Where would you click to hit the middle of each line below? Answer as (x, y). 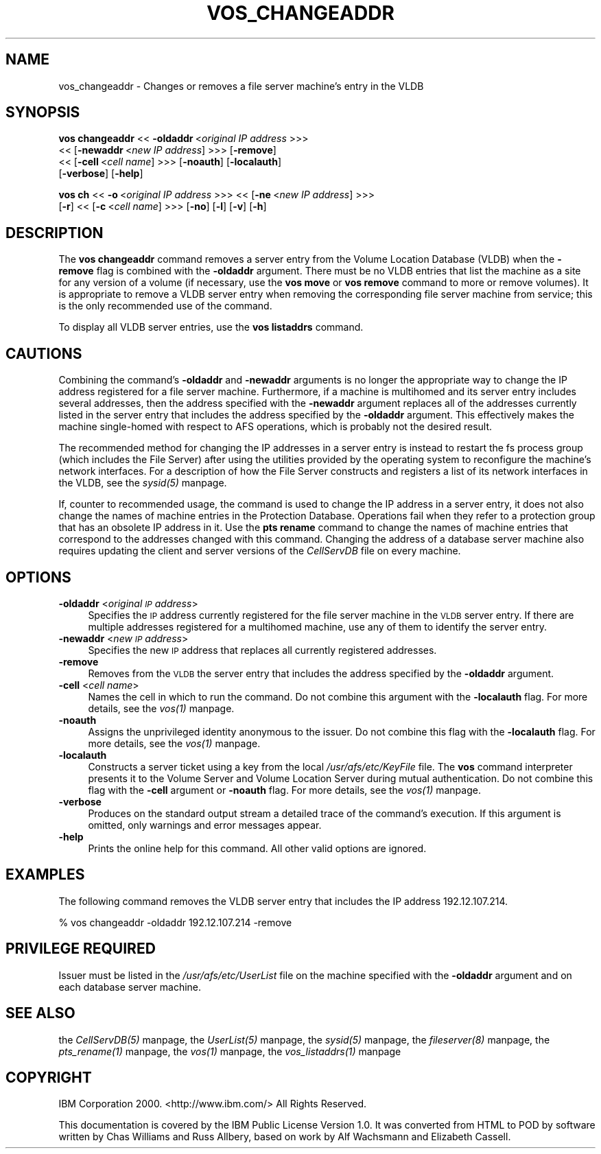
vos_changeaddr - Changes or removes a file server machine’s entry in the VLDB (241, 86)
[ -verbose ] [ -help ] (101, 174)
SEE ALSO (40, 1013)
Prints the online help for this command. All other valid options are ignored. (257, 848)
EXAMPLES (45, 875)
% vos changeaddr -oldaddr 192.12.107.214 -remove (175, 922)
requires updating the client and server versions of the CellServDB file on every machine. (260, 551)
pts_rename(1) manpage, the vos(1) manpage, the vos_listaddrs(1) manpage (230, 1051)
